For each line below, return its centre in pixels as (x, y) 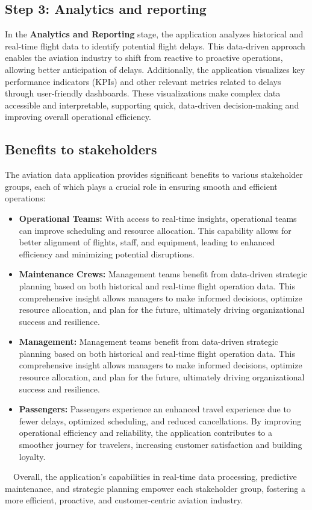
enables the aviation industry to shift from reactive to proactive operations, (144, 58)
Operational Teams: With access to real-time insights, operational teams (158, 218)
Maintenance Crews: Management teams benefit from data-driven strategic (163, 274)
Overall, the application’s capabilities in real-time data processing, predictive (155, 477)
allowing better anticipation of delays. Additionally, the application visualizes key (155, 69)
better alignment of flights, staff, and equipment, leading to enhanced (147, 242)
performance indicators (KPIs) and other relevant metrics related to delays (143, 81)
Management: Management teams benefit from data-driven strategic (148, 342)
